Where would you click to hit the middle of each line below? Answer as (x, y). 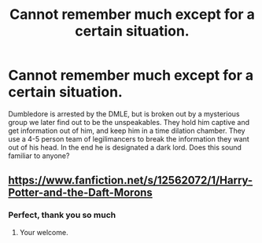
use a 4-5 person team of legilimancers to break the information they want (129, 138)
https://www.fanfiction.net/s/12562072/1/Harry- (131, 180)
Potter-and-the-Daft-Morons (81, 193)
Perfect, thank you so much (62, 215)
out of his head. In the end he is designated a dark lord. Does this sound (125, 147)
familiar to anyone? (39, 156)
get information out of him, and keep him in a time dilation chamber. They (127, 131)
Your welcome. (44, 232)
